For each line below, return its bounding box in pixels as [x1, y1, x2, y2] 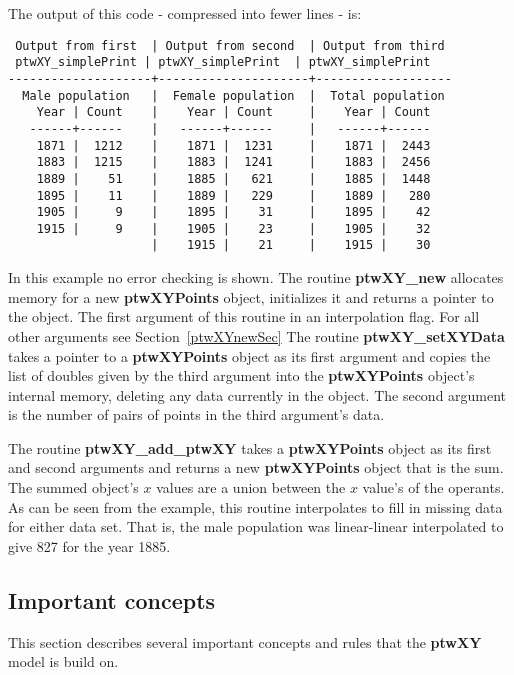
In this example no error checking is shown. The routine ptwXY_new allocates [8, 267, 504, 288]
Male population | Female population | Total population [22, 88, 445, 103]
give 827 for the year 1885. [8, 535, 171, 556]
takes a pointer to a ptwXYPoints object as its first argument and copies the [8, 345, 491, 366]
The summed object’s [8, 477, 139, 498]
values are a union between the [156, 477, 346, 498]
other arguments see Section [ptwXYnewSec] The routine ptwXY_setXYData [8, 325, 505, 346]
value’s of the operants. [362, 477, 505, 498]
